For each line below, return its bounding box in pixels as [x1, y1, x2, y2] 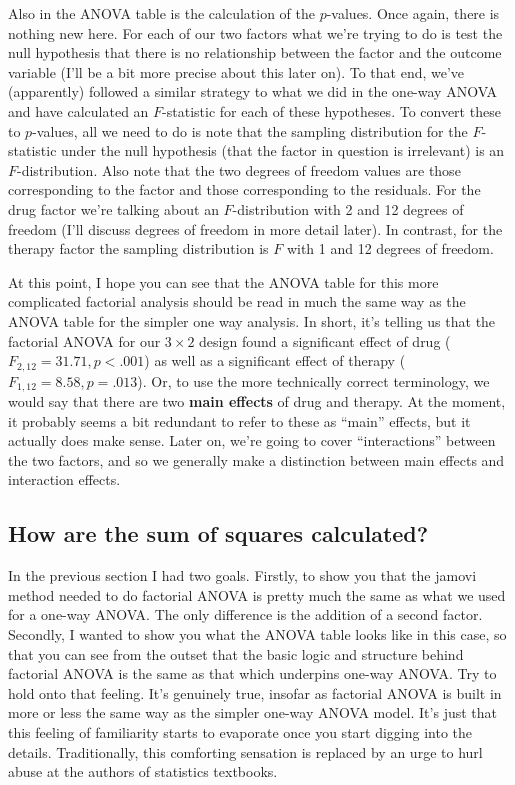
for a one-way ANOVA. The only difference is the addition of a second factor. [8, 604, 483, 625]
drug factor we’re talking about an [8, 198, 219, 219]
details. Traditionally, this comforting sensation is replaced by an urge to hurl [8, 741, 483, 762]
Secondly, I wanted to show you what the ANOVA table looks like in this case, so [8, 623, 507, 644]
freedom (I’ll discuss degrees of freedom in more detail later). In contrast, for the [8, 218, 503, 239]
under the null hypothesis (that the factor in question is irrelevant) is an [61, 140, 505, 161]
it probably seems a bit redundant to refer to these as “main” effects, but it [8, 410, 471, 431]
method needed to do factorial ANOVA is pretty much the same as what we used [8, 584, 506, 605]
